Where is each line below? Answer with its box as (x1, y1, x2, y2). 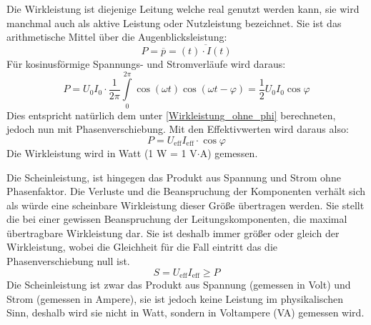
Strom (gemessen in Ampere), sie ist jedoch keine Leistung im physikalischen (6, 291, 343, 306)
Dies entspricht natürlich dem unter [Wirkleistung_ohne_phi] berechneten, (6, 107, 336, 122)
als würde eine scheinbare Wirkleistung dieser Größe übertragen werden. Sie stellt (6, 197, 365, 212)
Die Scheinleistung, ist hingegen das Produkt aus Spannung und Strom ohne (6, 169, 341, 184)
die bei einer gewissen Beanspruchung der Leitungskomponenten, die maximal (6, 211, 347, 226)
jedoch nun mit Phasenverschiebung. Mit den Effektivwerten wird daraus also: (6, 121, 349, 136)
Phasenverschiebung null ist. (6, 254, 130, 269)
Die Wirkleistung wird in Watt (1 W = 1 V (6, 145, 197, 160)
